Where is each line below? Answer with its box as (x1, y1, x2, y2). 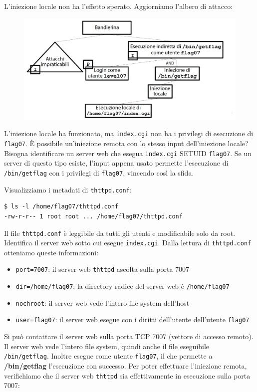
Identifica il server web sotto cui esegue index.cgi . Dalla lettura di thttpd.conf (4, 237, 252, 248)
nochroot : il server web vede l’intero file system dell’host (15, 297, 190, 308)
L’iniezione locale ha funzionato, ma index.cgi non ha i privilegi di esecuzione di (4, 128, 254, 139)
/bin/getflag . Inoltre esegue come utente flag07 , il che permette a (4, 351, 213, 361)
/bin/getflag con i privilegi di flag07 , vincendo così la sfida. (4, 168, 194, 178)
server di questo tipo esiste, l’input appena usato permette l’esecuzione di (4, 158, 229, 168)
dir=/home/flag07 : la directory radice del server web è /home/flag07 (15, 281, 230, 291)
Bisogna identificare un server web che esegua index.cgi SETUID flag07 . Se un (4, 148, 252, 158)
